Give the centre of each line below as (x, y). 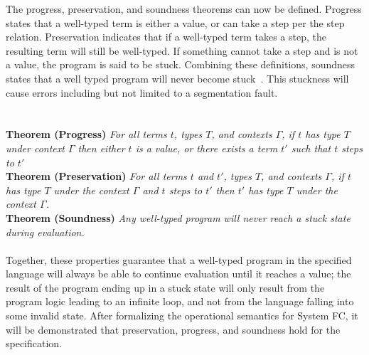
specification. (34, 343)
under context (35, 148)
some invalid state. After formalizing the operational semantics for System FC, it (182, 316)
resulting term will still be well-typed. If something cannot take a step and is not (182, 50)
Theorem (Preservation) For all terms (96, 176)
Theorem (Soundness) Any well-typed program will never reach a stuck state (178, 217)
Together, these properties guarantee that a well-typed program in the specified (179, 259)
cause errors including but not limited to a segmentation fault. (142, 92)
